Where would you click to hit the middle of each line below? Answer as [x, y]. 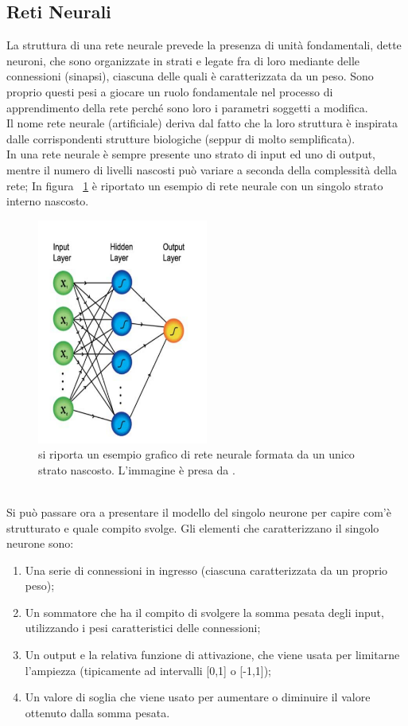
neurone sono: [40, 543]
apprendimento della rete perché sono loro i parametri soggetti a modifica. [187, 107]
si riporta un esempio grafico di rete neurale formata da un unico [196, 454]
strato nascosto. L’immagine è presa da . [137, 469]
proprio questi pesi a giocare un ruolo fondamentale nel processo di [170, 91]
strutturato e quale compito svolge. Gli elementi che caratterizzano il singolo [193, 527]
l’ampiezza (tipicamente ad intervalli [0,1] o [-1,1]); [148, 670]
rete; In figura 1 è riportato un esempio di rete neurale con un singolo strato [195, 185]
